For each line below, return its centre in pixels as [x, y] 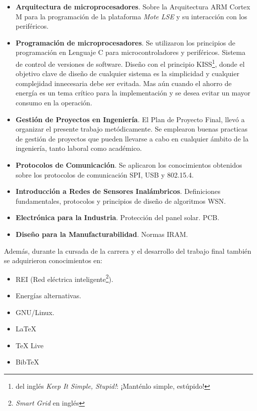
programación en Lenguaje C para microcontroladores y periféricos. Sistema [130, 52]
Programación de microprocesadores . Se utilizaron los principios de [126, 42]
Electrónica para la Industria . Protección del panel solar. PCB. [117, 217]
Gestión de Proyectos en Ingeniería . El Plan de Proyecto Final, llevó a [130, 119]
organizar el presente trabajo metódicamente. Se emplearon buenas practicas [131, 129]
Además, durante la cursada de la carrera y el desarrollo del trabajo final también [128, 251]
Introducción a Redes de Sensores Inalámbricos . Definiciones [118, 191]
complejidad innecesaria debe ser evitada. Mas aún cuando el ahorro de [124, 83]
